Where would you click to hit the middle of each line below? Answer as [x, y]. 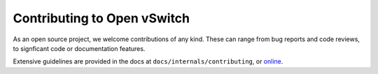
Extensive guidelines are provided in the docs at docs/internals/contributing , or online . [148, 61]
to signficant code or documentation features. [79, 48]
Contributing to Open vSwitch [101, 18]
